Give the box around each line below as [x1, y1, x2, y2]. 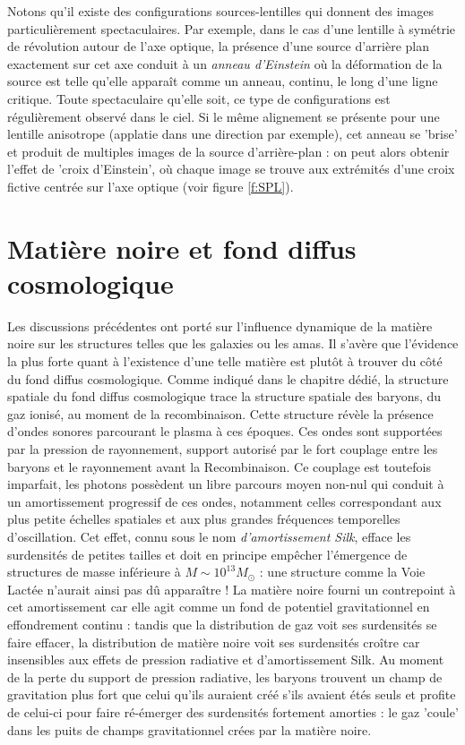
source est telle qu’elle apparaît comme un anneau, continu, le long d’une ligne [7, 72, 438, 90]
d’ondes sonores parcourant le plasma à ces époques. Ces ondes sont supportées [7, 422, 443, 441]
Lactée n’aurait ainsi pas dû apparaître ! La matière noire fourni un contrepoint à [7, 579, 456, 598]
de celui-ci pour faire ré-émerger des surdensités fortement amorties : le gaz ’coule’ [7, 702, 459, 721]
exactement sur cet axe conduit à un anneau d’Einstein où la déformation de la [7, 54, 443, 73]
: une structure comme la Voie [259, 562, 426, 581]
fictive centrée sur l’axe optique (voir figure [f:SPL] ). [7, 176, 294, 195]
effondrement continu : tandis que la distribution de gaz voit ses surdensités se [7, 614, 437, 633]
